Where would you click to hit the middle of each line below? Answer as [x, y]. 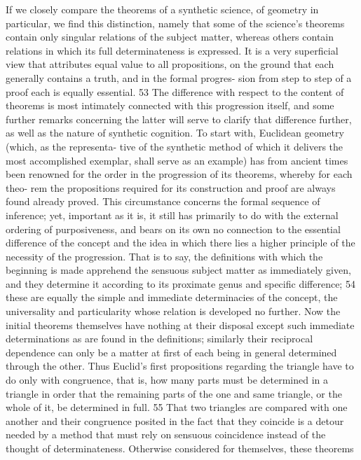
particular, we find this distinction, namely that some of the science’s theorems [175, 23]
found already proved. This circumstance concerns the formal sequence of [163, 201]
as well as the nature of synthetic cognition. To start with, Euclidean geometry [175, 133]
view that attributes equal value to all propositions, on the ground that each [170, 64]
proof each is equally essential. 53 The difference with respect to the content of [175, 91]
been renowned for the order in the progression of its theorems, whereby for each [179, 174]
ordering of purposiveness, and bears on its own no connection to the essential [173, 229]
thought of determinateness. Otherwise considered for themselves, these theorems [180, 448]
